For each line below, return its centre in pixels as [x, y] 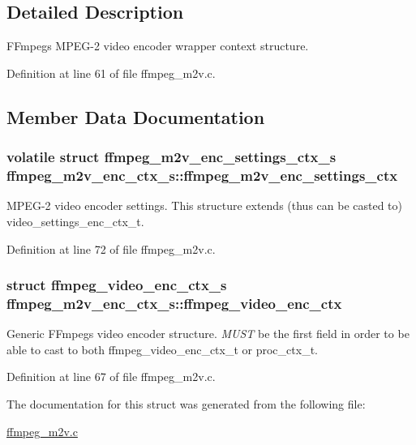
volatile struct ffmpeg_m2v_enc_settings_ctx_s [172, 157]
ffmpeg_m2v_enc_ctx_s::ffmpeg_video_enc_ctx [174, 303]
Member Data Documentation [136, 116]
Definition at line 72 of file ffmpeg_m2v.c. [111, 248]
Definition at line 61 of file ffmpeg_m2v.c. [111, 73]
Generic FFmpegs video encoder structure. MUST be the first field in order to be [208, 334]
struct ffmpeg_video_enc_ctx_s [117, 285]
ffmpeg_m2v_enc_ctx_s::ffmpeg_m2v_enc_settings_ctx [202, 175]
